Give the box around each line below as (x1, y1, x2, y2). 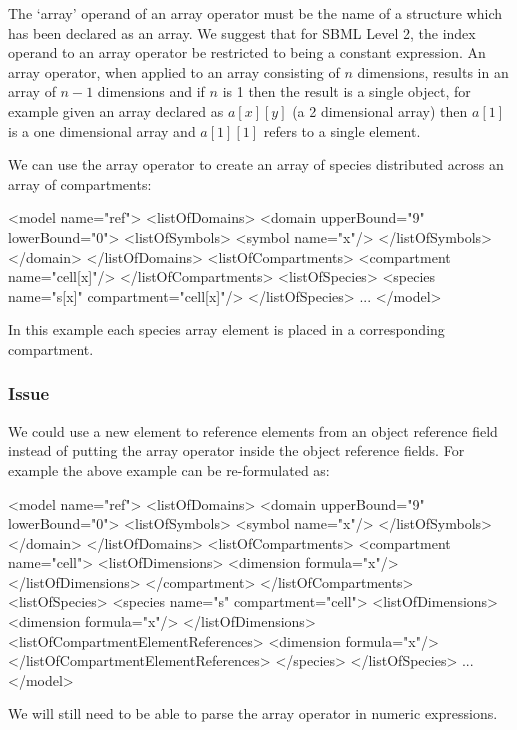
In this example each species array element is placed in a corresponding (8, 319, 445, 340)
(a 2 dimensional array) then (292, 100, 468, 121)
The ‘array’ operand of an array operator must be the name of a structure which (8, 3, 503, 23)
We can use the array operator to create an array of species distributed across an (8, 154, 504, 175)
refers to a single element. (263, 120, 421, 141)
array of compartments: (8, 173, 152, 194)
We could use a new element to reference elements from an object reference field (8, 420, 498, 441)
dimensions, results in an (357, 61, 509, 82)
